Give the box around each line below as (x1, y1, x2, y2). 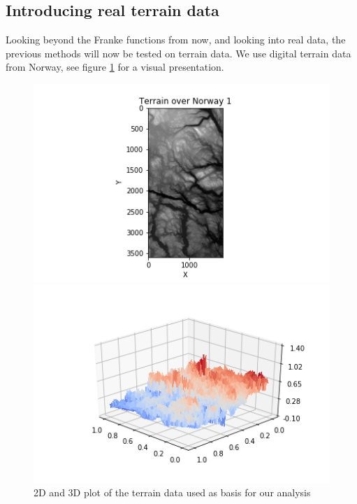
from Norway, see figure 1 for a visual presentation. (6, 59, 224, 74)
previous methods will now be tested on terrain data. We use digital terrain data (6, 45, 351, 60)
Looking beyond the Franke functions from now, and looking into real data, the (6, 32, 346, 47)
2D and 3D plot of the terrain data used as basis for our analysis (34, 485, 311, 500)
